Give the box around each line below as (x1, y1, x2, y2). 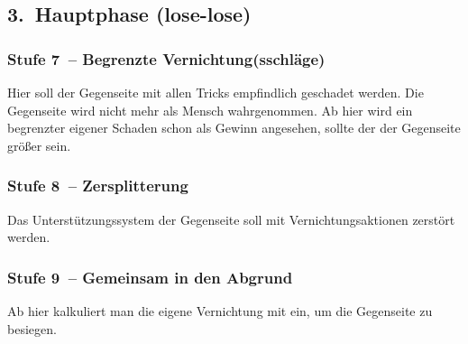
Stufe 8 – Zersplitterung (7, 174, 188, 197)
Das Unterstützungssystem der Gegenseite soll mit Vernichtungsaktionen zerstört (7, 209, 455, 228)
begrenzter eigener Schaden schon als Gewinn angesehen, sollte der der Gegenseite (7, 118, 461, 137)
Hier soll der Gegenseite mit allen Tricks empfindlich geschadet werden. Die (7, 83, 424, 101)
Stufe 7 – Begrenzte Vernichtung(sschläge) (7, 47, 326, 70)
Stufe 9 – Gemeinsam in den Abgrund (7, 265, 293, 288)
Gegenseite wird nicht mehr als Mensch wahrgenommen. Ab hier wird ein (7, 100, 413, 119)
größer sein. (7, 135, 71, 154)
